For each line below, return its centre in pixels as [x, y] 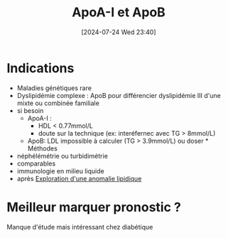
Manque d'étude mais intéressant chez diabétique [80, 227]
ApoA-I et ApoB [119, 12]
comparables [36, 163]
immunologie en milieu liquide [60, 171]
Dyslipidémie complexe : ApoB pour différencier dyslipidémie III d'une [119, 95]
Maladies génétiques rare [54, 88]
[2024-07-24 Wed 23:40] [119, 32]
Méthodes [42, 148]
